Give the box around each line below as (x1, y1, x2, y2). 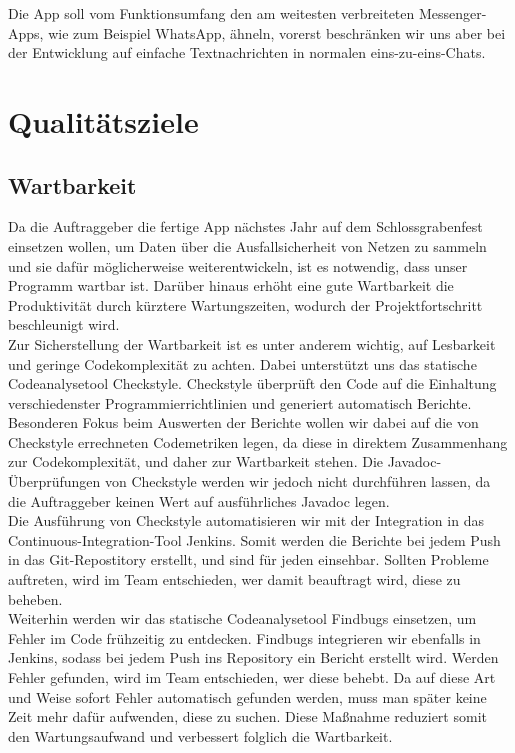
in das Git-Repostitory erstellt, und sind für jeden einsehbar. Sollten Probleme (8, 549, 489, 570)
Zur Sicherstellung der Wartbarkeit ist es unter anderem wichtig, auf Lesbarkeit (8, 333, 496, 354)
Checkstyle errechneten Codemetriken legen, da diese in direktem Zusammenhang (8, 431, 508, 452)
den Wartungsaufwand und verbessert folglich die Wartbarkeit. (8, 725, 393, 746)
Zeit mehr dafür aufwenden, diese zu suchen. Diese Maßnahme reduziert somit (8, 706, 487, 727)
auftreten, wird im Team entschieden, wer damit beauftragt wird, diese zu (8, 569, 461, 590)
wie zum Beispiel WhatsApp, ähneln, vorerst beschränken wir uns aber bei (48, 22, 506, 43)
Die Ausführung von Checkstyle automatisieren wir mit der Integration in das (8, 510, 484, 531)
